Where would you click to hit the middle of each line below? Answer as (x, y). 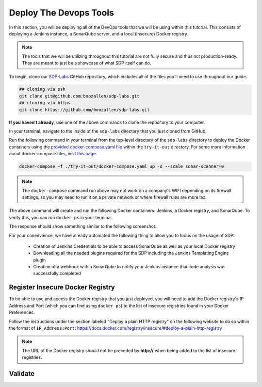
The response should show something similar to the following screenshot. (83, 226)
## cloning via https (45, 103)
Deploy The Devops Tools (61, 13)
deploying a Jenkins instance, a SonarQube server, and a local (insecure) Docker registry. (99, 33)
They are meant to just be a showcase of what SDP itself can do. (87, 63)
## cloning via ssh (42, 89)
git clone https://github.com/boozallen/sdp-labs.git (84, 110)
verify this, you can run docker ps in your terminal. (61, 217)
